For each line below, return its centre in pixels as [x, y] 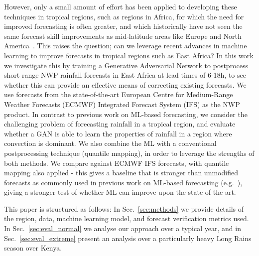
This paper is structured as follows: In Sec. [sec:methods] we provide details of [124, 208]
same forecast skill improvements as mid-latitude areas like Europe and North [123, 36]
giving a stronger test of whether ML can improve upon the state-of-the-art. [120, 192]
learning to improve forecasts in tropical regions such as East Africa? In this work [129, 55]
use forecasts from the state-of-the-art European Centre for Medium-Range [119, 94]
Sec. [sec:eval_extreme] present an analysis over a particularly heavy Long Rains [128, 238]
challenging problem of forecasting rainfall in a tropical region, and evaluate [120, 124]
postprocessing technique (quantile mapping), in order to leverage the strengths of [129, 153]
